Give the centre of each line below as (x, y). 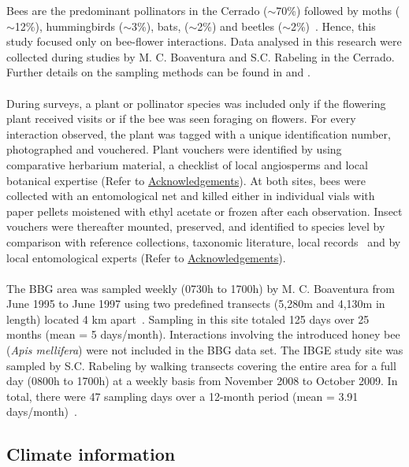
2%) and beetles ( (240, 26)
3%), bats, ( (160, 26)
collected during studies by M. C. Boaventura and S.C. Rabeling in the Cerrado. (201, 56)
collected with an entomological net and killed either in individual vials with (191, 196)
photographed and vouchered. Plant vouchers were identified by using (174, 149)
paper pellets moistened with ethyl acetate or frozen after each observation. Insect (204, 211)
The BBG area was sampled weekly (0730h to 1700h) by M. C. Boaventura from (201, 288)
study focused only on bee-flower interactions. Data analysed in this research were (204, 41)
